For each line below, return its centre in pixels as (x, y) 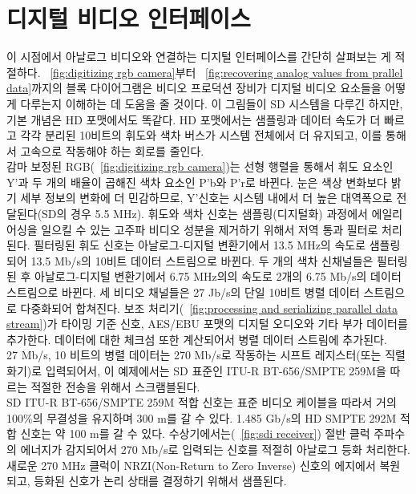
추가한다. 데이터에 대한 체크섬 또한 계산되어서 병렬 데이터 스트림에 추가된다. (197, 339)
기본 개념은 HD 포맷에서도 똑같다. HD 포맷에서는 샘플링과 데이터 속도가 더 (194, 119)
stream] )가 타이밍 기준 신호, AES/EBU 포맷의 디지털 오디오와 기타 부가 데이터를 (207, 324)
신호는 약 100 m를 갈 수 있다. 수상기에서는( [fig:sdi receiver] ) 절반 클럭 (195, 433)
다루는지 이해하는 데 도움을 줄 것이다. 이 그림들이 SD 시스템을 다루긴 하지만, (212, 103)
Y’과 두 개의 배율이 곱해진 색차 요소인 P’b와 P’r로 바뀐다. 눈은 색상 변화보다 (197, 182)
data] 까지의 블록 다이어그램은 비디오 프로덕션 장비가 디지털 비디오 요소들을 (194, 88)
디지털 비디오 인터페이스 (129, 18)
